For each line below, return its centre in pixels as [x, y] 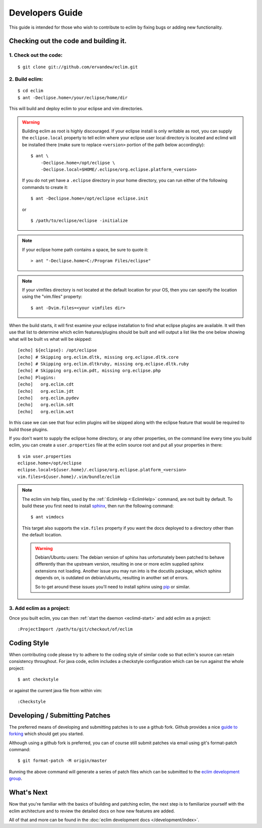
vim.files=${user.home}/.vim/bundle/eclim [69, 477]
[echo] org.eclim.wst [46, 412]
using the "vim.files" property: [52, 296]
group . [16, 778]
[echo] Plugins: [37, 377]
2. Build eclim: [26, 79]
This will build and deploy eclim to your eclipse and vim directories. [76, 109]
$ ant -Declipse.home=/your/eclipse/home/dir [73, 98]
